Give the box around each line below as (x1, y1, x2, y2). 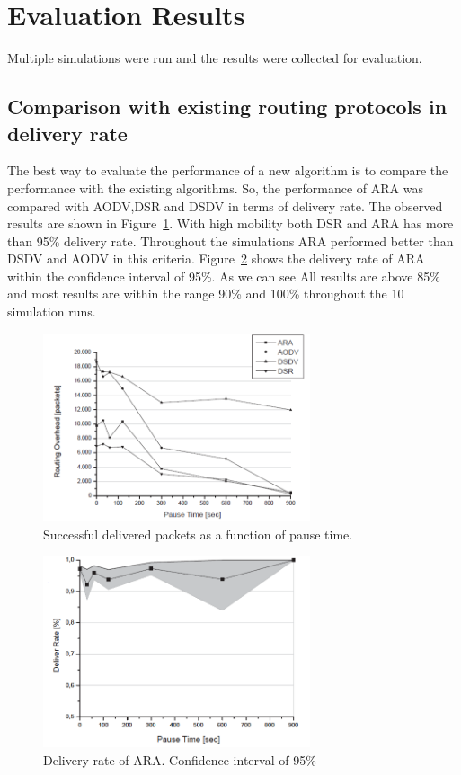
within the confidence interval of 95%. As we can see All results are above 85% (7, 266, 440, 285)
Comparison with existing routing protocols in (7, 93, 448, 120)
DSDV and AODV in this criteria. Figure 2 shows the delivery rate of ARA (7, 249, 425, 268)
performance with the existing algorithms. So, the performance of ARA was (7, 178, 424, 197)
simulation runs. (7, 302, 96, 321)
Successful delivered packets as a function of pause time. (43, 524, 353, 543)
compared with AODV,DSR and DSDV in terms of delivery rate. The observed (7, 196, 443, 215)
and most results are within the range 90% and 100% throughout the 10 (7, 284, 404, 303)
